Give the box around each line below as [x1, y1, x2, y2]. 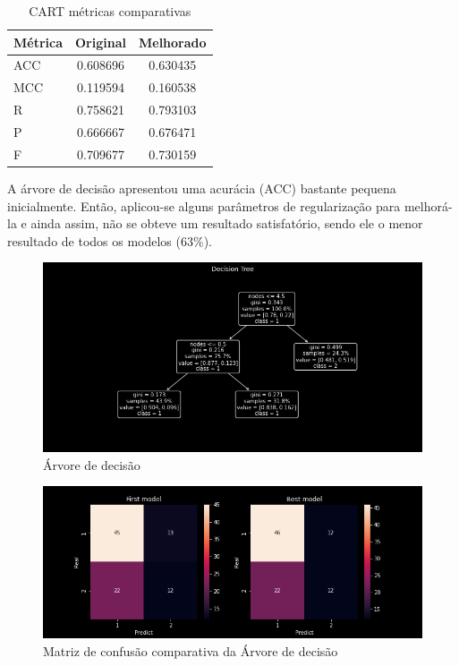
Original [75, 32, 126, 51]
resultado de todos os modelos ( [7, 231, 181, 250]
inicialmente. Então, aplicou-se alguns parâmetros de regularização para [7, 196, 401, 215]
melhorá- [404, 196, 453, 215]
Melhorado [138, 32, 207, 51]
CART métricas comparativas [29, 2, 191, 20]
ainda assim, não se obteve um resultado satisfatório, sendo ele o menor [30, 214, 423, 233]
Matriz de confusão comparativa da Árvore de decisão [43, 641, 338, 660]
